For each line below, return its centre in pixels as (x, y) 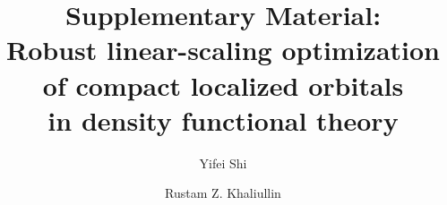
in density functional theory (223, 120)
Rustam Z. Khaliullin (223, 193)
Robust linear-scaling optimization (223, 50)
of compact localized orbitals (223, 85)
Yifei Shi (223, 162)
